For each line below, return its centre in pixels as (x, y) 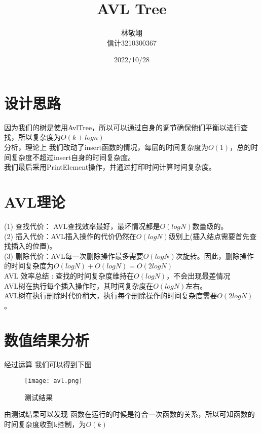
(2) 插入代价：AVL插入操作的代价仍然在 (70, 236)
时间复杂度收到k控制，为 (45, 424)
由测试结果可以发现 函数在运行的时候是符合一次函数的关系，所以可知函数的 (129, 414)
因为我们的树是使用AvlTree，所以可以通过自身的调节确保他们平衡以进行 (123, 127)
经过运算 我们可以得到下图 (48, 364)
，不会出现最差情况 (198, 275)
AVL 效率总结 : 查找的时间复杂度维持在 (69, 275)
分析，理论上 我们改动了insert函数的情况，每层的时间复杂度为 (106, 147)
